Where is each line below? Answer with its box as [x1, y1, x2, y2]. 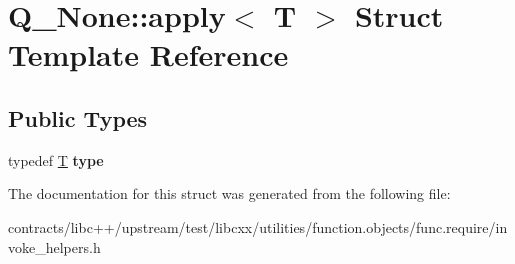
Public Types [8, 102, 148, 133]
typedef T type [8, 149, 104, 170]
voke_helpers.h [8, 236, 101, 257]
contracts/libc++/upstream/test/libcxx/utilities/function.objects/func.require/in [8, 216, 508, 237]
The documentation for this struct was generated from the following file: [8, 183, 451, 204]
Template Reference [8, 34, 289, 75]
